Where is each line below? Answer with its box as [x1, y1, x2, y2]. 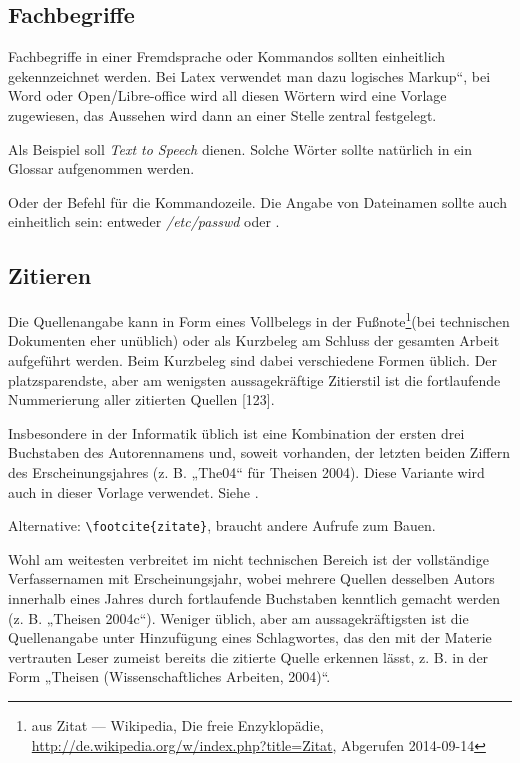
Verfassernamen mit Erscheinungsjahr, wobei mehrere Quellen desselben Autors [8, 568, 495, 589]
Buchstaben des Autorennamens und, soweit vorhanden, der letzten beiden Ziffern [8, 442, 510, 463]
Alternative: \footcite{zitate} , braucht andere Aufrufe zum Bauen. [8, 515, 436, 536]
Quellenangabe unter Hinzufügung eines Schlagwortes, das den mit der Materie [8, 627, 492, 648]
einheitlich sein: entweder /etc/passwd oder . [8, 211, 280, 232]
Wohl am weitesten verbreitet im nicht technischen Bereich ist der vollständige [8, 548, 489, 569]
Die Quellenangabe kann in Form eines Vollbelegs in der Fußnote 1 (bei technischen [8, 308, 510, 331]
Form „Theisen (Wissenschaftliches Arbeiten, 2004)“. [8, 666, 331, 687]
